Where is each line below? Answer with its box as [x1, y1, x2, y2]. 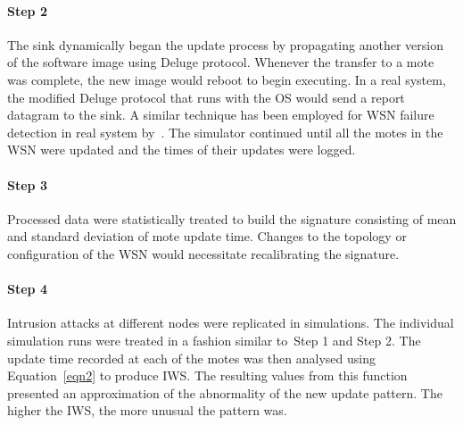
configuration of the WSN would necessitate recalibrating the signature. [7, 244, 400, 262]
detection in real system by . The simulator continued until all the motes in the [7, 122, 443, 141]
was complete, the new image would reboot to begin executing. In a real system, [7, 70, 446, 88]
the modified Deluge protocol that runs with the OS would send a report [7, 87, 405, 106]
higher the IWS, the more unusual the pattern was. [7, 401, 287, 420]
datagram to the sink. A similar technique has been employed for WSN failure [7, 105, 434, 124]
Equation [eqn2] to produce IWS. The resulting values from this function [7, 366, 408, 385]
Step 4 [7, 279, 47, 298]
